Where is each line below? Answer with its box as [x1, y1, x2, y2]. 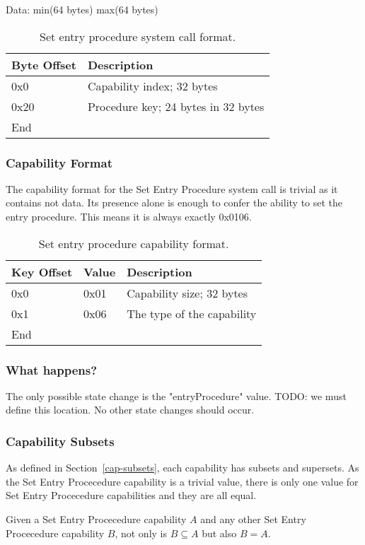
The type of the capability [127, 305, 257, 322]
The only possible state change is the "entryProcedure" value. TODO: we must [6, 388, 347, 403]
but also [202, 525, 237, 540]
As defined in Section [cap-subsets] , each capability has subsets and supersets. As [6, 460, 359, 475]
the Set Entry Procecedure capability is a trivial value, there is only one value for [6, 474, 359, 488]
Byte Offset [11, 56, 76, 73]
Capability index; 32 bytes [87, 77, 218, 94]
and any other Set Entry [200, 512, 306, 526]
